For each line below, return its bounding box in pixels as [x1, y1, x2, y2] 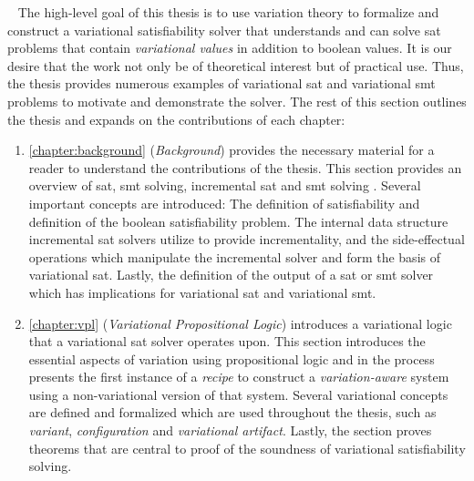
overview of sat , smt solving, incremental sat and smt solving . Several [28, 176, 421, 195]
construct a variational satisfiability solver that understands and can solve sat [7, 20, 441, 39]
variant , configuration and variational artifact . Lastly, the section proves [28, 421, 432, 440]
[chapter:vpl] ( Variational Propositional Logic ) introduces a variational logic [28, 313, 452, 333]
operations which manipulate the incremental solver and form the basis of [28, 247, 440, 266]
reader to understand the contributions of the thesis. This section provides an [28, 158, 462, 177]
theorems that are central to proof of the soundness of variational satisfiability [28, 438, 466, 457]
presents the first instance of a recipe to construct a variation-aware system [28, 367, 449, 386]
